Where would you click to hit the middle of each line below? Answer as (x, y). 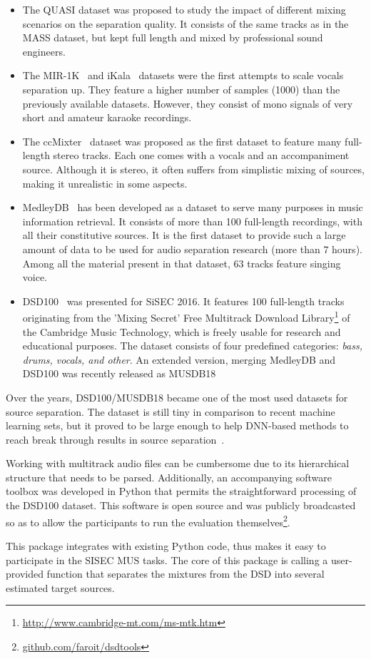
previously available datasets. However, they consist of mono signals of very (188, 103)
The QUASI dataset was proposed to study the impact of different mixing (184, 9)
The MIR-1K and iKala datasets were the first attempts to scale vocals (183, 75)
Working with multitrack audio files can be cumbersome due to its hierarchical (178, 463)
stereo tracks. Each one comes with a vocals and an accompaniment (201, 155)
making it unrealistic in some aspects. (105, 183)
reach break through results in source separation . (115, 439)
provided (25, 574)
